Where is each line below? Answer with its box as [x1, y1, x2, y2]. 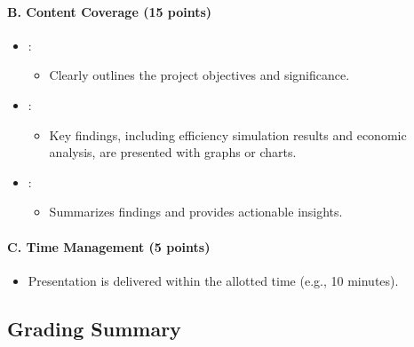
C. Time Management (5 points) [7, 237, 211, 256]
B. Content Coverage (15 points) [7, 2, 212, 20]
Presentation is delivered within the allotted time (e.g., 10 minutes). [28, 271, 399, 289]
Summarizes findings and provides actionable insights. [49, 202, 343, 221]
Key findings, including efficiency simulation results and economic [49, 125, 407, 144]
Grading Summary [7, 314, 181, 342]
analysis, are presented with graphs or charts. [49, 143, 297, 162]
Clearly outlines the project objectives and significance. [49, 66, 350, 84]
